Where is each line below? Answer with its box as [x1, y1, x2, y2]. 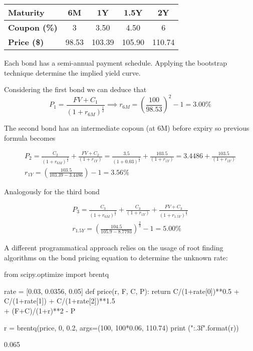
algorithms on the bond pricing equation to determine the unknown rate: [4, 252, 228, 262]
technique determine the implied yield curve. [4, 67, 141, 78]
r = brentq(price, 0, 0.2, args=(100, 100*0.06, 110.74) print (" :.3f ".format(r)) [4, 322, 239, 332]
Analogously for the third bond [4, 186, 100, 196]
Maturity [8, 7, 45, 18]
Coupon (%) [8, 22, 58, 33]
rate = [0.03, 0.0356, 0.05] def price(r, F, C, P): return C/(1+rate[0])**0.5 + [4, 285, 239, 296]
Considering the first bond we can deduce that [4, 84, 147, 95]
